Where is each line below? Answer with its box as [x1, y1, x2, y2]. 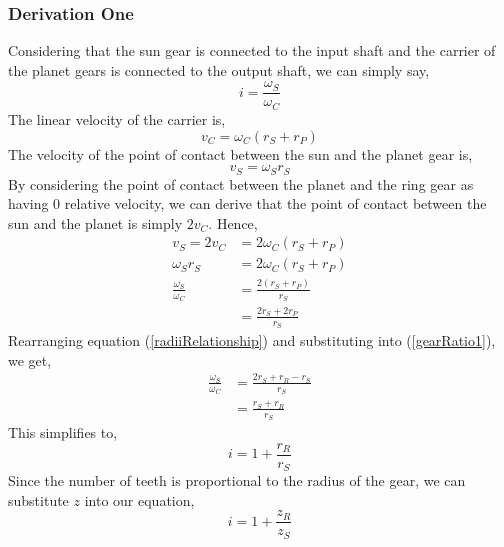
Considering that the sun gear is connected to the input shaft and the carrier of [8, 40, 496, 61]
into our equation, [84, 489, 195, 510]
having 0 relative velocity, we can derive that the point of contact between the [8, 193, 487, 214]
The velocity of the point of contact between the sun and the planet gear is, [8, 143, 473, 164]
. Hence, [208, 212, 258, 233]
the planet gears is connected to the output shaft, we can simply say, [8, 59, 430, 80]
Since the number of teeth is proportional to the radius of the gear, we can [8, 470, 466, 491]
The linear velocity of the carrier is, [8, 108, 226, 129]
